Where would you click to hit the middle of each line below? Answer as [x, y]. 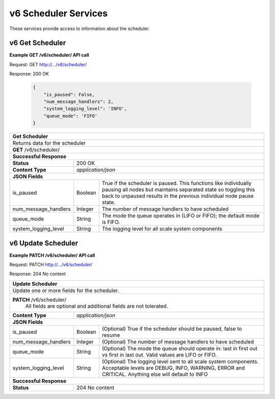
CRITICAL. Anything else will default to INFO [155, 374]
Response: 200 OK [29, 74]
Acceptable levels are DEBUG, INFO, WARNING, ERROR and [174, 368]
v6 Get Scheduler [38, 43]
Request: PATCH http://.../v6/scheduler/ [51, 264]
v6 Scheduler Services [59, 13]
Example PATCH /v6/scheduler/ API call [52, 255]
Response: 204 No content [38, 274]
